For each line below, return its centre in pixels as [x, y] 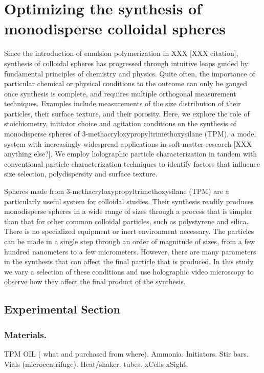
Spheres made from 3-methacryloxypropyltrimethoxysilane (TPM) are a [117, 191]
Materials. [25, 334]
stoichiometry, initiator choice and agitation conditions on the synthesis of [120, 123]
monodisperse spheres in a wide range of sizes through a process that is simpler [128, 211]
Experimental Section [62, 309]
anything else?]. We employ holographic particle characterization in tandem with [131, 154]
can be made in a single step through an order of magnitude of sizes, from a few [130, 241]
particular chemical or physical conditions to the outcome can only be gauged [126, 83]
